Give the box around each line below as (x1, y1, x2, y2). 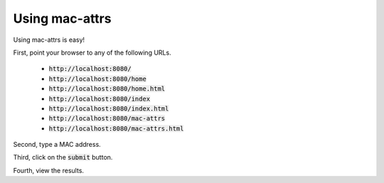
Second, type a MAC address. (13, 140, 101, 149)
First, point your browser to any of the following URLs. (13, 48, 171, 57)
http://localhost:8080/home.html (48, 85, 166, 93)
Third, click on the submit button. (13, 153, 113, 162)
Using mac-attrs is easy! (13, 35, 85, 44)
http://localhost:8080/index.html (48, 104, 169, 113)
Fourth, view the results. (13, 166, 85, 174)
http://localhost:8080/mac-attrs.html (48, 124, 184, 133)
